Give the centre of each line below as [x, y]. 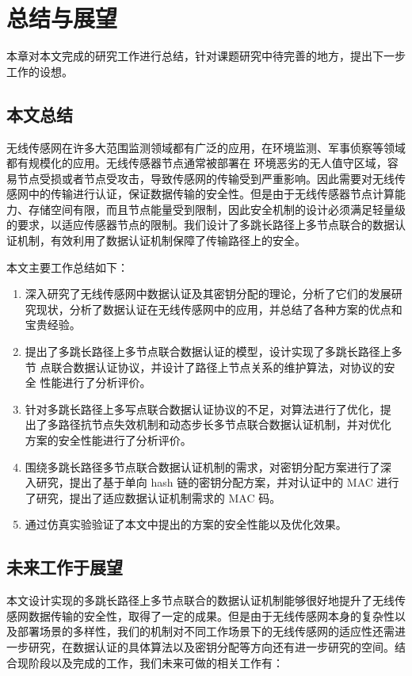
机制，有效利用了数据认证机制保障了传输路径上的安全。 [161, 241]
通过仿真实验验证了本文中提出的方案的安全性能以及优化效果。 [186, 524]
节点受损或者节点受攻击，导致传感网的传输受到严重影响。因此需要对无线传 [211, 178]
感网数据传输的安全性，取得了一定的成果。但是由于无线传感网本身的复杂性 [200, 615]
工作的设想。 [40, 71]
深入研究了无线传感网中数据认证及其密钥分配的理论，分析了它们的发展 [208, 294]
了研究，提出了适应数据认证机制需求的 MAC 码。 [153, 497]
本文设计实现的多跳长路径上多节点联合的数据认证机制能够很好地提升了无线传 [206, 600]
